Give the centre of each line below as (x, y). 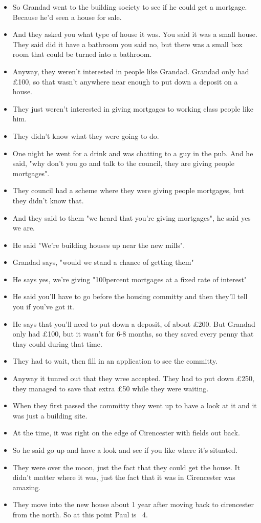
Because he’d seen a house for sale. (67, 17)
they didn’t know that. (48, 200)
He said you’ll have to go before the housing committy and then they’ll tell (130, 296)
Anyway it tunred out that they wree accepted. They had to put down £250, (133, 378)
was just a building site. (50, 415)
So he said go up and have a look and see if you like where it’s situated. (125, 450)
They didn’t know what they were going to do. (86, 135)
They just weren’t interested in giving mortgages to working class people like (133, 108)
